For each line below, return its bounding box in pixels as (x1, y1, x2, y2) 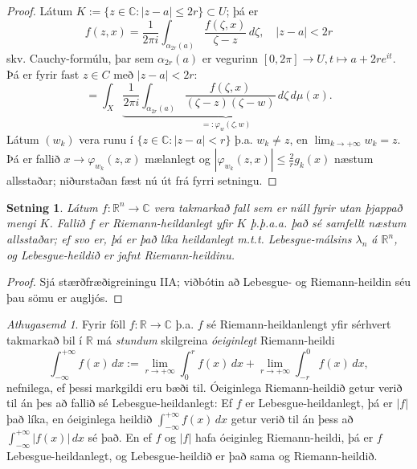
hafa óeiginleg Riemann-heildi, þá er (195, 428, 374, 445)
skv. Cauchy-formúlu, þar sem (6, 49, 154, 66)
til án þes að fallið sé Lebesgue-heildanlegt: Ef (6, 394, 233, 411)
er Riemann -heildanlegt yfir (98, 214, 233, 231)
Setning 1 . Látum (6, 198, 98, 215)
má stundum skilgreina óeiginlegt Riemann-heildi (96, 331, 335, 348)
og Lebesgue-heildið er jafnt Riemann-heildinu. (6, 246, 235, 263)
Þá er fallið (6, 150, 60, 167)
